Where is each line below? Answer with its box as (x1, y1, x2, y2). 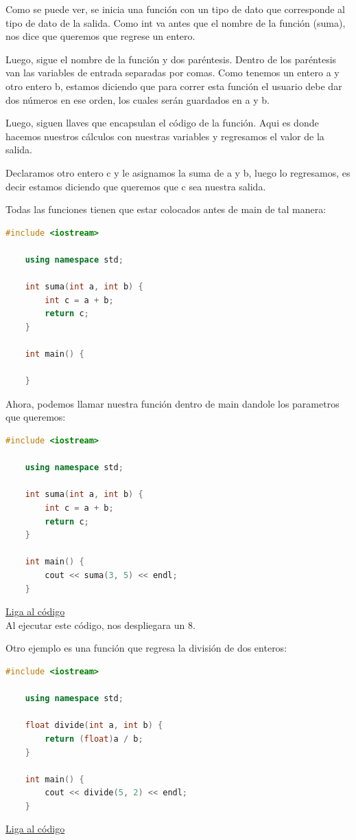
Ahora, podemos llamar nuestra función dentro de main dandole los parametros (5, 396, 340, 410)
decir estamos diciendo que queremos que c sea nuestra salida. (5, 179, 266, 193)
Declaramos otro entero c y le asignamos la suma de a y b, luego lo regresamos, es (5, 165, 351, 179)
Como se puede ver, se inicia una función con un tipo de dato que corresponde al (5, 2, 346, 16)
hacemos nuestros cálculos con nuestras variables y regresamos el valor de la (5, 129, 324, 143)
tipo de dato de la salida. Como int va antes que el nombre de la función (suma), (5, 15, 346, 30)
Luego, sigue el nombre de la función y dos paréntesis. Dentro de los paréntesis (5, 52, 337, 66)
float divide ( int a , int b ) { (25, 720, 163, 731)
